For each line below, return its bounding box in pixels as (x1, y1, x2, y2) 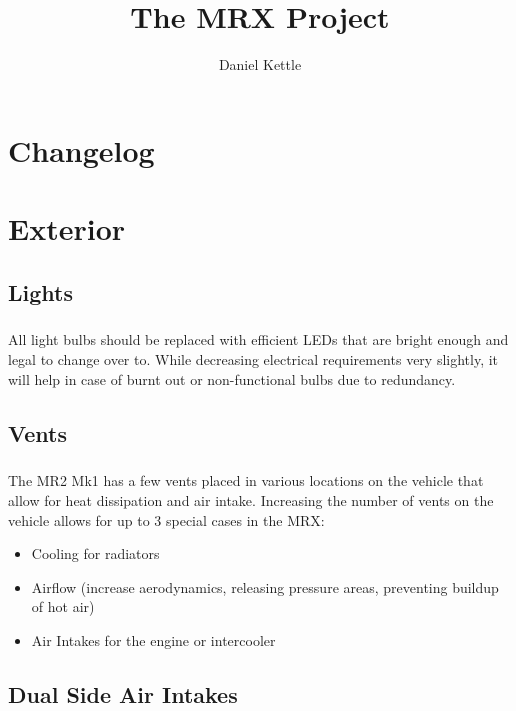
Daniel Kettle (218, 54, 302, 75)
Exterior (8, 208, 126, 249)
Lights (8, 276, 73, 307)
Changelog (8, 129, 155, 170)
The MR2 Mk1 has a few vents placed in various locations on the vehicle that (8, 470, 484, 491)
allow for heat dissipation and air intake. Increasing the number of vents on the (8, 489, 494, 510)
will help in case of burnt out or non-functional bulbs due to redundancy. (8, 368, 456, 389)
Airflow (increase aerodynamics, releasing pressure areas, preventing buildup (31, 576, 499, 597)
